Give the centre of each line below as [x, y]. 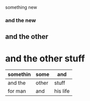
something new [21, 7]
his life [62, 91]
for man [17, 91]
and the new [21, 20]
